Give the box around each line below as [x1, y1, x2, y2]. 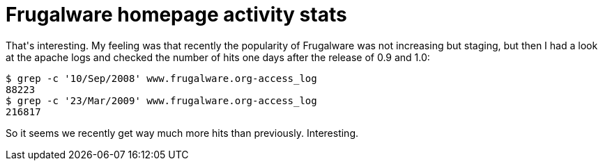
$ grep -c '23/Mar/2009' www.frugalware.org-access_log [6, 94, 317, 106]
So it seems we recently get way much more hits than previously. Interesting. [6, 126, 359, 139]
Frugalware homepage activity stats [6, 3, 347, 26]
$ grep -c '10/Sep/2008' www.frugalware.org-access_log [6, 72, 317, 84]
